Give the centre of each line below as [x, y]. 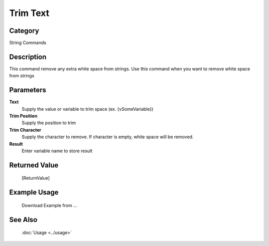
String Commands [28, 43]
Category [24, 31]
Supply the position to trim [49, 123]
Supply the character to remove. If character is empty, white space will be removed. [108, 137]
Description [28, 57]
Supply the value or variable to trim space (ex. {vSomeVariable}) [88, 109]
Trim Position [23, 116]
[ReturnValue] [36, 178]
